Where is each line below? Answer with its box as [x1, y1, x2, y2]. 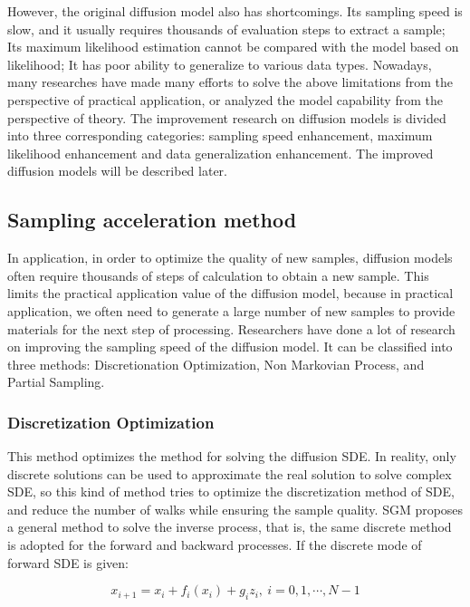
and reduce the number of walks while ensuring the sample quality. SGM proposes [7, 499, 464, 518]
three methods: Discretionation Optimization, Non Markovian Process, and [7, 354, 425, 373]
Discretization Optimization [7, 410, 215, 433]
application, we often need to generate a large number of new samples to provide [7, 301, 456, 320]
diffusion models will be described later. [7, 161, 227, 180]
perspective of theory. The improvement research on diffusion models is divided [7, 108, 446, 127]
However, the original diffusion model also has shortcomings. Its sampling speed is [7, 2, 463, 20]
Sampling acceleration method [7, 206, 297, 234]
